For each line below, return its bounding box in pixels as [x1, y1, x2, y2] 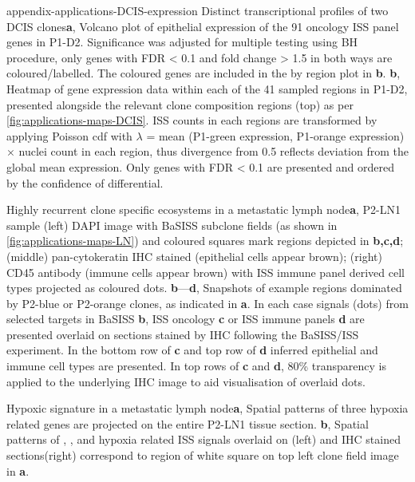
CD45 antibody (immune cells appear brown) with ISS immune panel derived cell [6, 263, 405, 280]
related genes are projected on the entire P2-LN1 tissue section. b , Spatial [6, 415, 369, 432]
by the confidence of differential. [6, 174, 164, 191]
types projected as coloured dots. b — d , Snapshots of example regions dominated [6, 279, 402, 296]
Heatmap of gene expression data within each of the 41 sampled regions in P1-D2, [6, 80, 408, 97]
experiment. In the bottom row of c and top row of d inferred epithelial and [6, 342, 378, 358]
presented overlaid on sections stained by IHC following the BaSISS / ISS [6, 326, 359, 342]
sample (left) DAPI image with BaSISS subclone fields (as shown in [6, 216, 338, 233]
